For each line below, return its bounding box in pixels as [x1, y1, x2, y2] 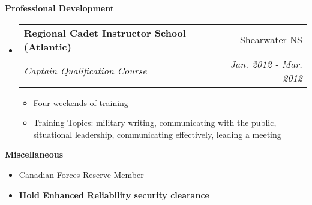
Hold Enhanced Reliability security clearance [19, 188, 209, 201]
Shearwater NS [239, 32, 302, 47]
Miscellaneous [5, 148, 64, 161]
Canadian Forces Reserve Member [19, 168, 144, 180]
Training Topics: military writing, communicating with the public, [33, 116, 277, 129]
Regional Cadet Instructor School [23, 25, 186, 40]
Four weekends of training [33, 96, 128, 108]
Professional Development [5, 2, 114, 14]
